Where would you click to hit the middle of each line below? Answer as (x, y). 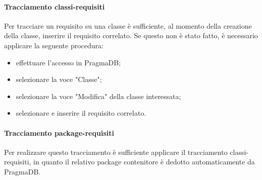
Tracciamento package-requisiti (59, 132)
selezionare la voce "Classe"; (59, 79)
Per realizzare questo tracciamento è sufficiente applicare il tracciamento (116, 152)
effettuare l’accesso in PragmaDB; (68, 62)
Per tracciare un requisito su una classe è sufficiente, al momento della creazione (128, 25)
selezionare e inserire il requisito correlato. (81, 113)
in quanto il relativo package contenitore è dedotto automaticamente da (144, 162)
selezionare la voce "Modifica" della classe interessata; (98, 96)
